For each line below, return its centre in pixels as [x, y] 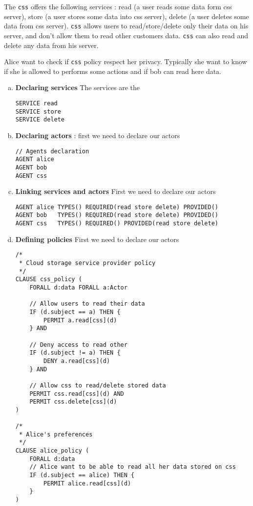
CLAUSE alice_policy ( [52, 451]
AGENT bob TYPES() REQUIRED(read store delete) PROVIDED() [117, 215]
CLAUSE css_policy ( [49, 279]
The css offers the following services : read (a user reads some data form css [118, 6]
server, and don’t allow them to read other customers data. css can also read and [126, 35]
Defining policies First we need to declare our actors [97, 239]
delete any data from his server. [51, 45]
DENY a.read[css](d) [77, 361]
